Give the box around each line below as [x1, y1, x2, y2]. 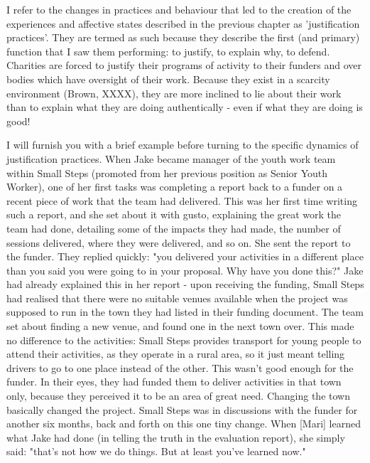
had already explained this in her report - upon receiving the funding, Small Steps [6, 277, 364, 292]
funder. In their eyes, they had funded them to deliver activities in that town [6, 374, 342, 389]
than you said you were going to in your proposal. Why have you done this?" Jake [6, 262, 364, 277]
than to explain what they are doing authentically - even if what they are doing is [6, 100, 363, 115]
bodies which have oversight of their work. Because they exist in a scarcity [6, 71, 330, 86]
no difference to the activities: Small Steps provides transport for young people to [6, 332, 361, 347]
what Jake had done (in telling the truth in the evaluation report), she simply [6, 430, 345, 445]
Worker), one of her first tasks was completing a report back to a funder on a [6, 179, 343, 194]
